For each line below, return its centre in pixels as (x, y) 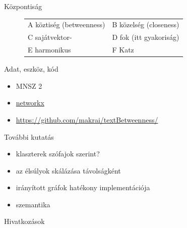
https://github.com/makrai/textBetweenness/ (87, 119)
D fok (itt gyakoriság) (146, 37)
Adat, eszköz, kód (31, 69)
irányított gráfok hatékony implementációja (83, 187)
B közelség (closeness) (146, 24)
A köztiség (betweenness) (67, 24)
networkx (30, 103)
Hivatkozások (24, 221)
